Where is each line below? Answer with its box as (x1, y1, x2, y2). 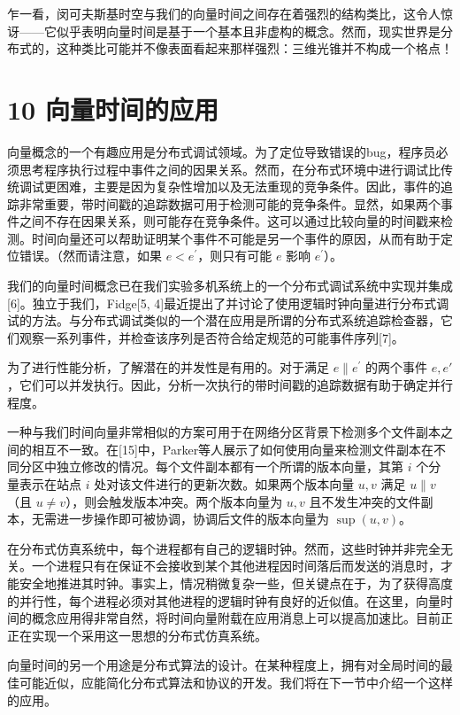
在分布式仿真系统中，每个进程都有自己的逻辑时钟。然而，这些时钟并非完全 (7, 539, 441, 557)
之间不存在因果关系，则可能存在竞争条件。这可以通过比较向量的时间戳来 (19, 212, 441, 230)
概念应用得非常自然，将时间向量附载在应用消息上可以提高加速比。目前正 (31, 609, 453, 627)
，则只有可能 (197, 246, 272, 265)
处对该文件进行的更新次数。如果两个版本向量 (94, 475, 355, 493)
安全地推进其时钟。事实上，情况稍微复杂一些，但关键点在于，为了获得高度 (19, 573, 453, 592)
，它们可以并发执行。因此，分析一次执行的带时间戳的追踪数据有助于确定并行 (7, 376, 453, 394)
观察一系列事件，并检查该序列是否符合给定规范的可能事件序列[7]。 (19, 328, 404, 346)
